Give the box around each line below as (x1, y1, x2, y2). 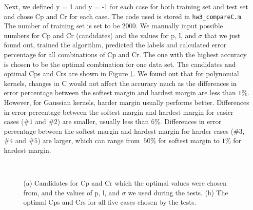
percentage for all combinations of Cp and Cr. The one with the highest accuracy (4, 49, 247, 60)
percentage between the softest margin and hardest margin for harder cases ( (4, 126, 234, 136)
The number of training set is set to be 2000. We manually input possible (4, 21, 223, 31)
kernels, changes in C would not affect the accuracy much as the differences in (4, 78, 237, 88)
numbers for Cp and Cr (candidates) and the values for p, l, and (4, 30, 196, 40)
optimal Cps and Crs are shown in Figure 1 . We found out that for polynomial (4, 68, 239, 79)
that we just (204, 30, 241, 40)
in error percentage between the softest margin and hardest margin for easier (4, 106, 234, 117)
